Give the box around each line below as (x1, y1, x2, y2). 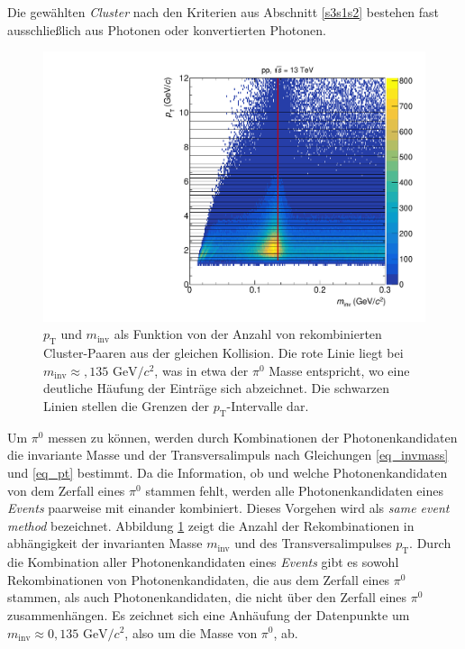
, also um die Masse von (124, 623, 258, 642)
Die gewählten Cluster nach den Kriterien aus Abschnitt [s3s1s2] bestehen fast (7, 3, 440, 21)
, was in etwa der (154, 361, 249, 379)
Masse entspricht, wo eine (269, 361, 410, 379)
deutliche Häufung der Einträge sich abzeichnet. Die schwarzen (43, 379, 390, 398)
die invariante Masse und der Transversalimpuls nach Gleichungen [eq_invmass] (7, 445, 449, 464)
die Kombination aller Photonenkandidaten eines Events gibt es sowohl (7, 553, 399, 571)
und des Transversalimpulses (234, 534, 392, 553)
